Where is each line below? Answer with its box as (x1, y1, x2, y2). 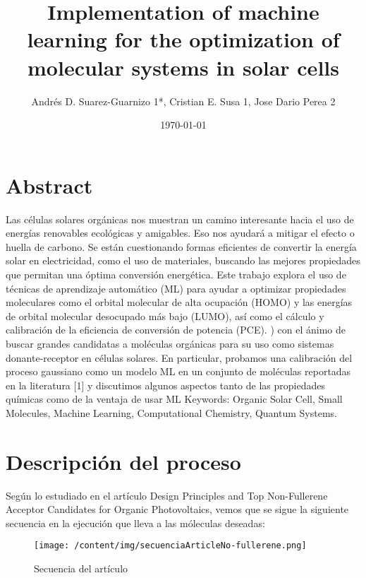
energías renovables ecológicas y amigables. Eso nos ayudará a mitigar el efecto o (6, 225, 355, 240)
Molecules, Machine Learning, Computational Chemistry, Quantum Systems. (6, 405, 337, 420)
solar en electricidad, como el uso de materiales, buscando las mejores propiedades (6, 253, 360, 268)
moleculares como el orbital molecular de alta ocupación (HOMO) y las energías (6, 295, 353, 309)
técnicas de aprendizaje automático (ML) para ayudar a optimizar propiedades (6, 281, 346, 295)
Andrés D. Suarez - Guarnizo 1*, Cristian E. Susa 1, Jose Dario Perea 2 (31, 93, 336, 108)
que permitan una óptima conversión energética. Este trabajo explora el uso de (6, 267, 346, 281)
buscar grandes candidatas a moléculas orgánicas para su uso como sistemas (6, 336, 334, 350)
